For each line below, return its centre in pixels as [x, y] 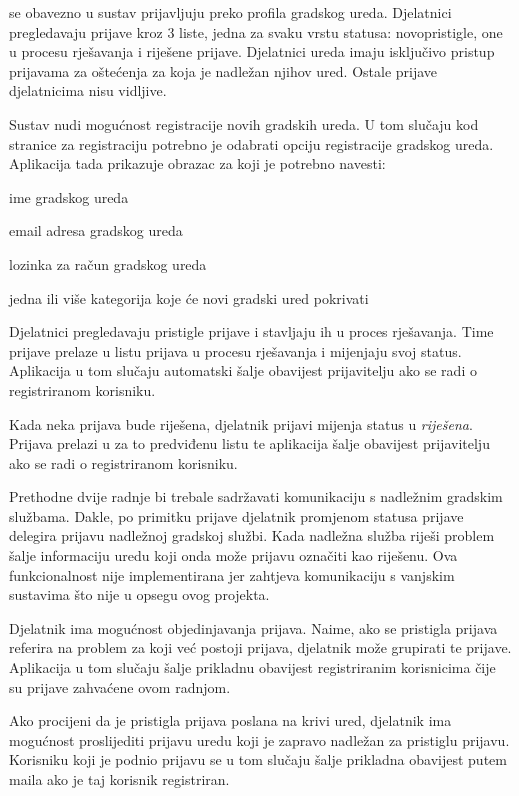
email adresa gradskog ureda [96, 230]
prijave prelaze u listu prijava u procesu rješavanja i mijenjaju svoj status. [235, 350]
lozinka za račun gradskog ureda [108, 263]
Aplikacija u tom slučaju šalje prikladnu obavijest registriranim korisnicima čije [252, 667]
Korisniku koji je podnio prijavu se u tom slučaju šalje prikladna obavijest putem [258, 759]
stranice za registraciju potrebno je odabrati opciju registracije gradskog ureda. [251, 143]
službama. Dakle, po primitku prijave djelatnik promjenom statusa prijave [236, 515]
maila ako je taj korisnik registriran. [119, 779]
